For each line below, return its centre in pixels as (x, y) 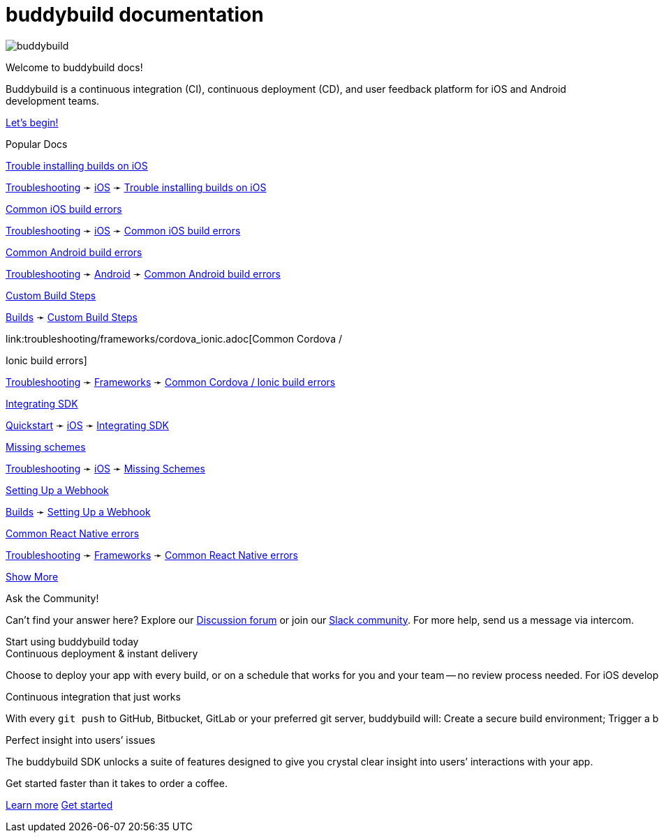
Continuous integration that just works (93, 696)
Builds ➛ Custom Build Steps (72, 317)
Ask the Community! (52, 598)
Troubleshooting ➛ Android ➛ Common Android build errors (143, 274)
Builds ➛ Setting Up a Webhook (78, 511)
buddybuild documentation (135, 15)
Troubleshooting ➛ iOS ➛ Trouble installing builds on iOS (136, 187)
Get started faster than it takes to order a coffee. (117, 783)
